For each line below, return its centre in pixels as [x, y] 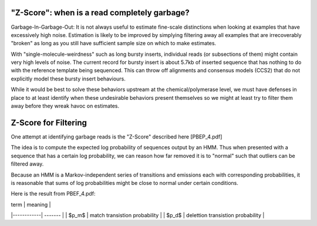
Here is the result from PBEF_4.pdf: [53, 194]
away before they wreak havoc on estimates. [65, 106]
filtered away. [27, 164]
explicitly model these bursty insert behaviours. [68, 79]
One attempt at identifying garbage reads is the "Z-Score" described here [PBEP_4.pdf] [117, 136]
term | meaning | [31, 204]
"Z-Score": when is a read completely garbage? [100, 13]
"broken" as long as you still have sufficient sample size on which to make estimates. [114, 43]
